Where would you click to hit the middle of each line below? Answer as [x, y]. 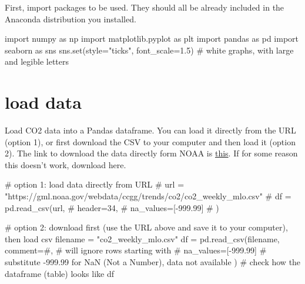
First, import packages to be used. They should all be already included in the [145, 7]
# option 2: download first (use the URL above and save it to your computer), [146, 227]
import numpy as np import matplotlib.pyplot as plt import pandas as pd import [152, 39]
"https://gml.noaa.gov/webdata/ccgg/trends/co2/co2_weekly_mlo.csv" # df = [148, 196]
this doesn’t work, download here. [66, 164]
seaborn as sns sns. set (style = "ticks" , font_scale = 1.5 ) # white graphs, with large [149, 50]
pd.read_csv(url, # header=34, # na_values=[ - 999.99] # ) [112, 207]
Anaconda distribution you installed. [71, 19]
